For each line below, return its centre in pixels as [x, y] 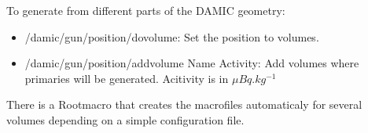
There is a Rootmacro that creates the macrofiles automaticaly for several [184, 104]
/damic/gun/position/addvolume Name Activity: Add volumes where [192, 63]
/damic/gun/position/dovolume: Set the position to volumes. [172, 36]
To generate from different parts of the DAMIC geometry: [146, 10]
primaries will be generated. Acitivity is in [127, 78]
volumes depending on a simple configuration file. [125, 119]
